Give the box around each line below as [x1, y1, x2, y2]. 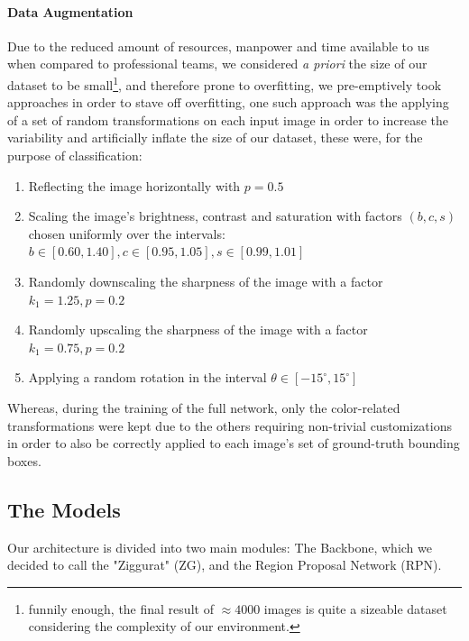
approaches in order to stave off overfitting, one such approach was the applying [7, 93, 449, 112]
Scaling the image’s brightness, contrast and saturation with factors [28, 206, 402, 225]
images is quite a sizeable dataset [263, 599, 447, 618]
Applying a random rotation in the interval [28, 368, 267, 387]
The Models [7, 495, 121, 523]
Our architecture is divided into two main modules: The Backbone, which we [7, 537, 433, 556]
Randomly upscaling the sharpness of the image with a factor [28, 320, 368, 339]
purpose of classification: [7, 146, 143, 165]
